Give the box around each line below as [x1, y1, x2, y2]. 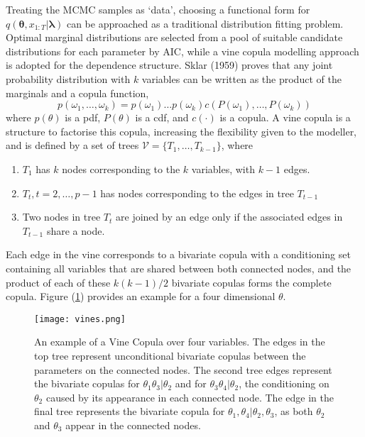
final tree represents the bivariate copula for [34, 404, 225, 419]
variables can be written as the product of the [141, 71, 342, 86]
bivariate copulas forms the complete [171, 275, 332, 289]
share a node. [46, 223, 105, 238]
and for [175, 376, 207, 391]
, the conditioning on [239, 376, 329, 391]
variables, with [191, 161, 255, 176]
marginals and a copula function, [6, 85, 149, 100]
